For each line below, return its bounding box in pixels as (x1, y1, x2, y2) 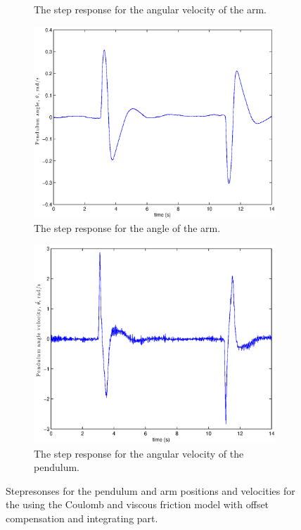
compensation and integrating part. (6, 511, 158, 526)
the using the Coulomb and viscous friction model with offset (6, 497, 269, 512)
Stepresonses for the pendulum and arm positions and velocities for (6, 483, 295, 498)
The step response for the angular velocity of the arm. (34, 2, 267, 16)
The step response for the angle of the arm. (34, 221, 221, 235)
